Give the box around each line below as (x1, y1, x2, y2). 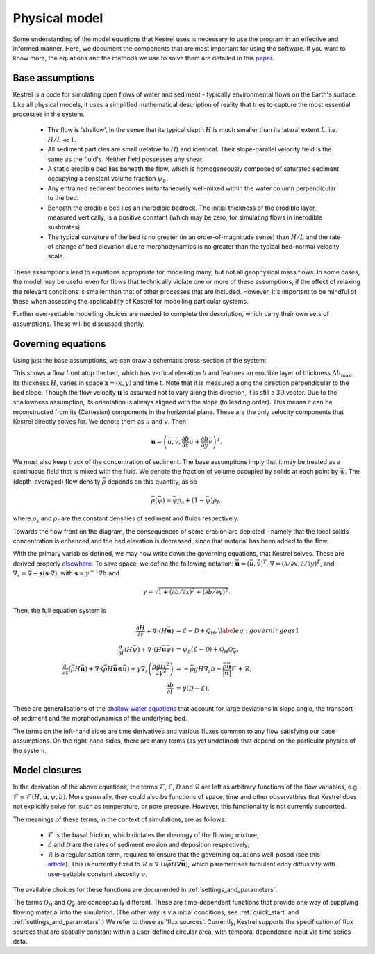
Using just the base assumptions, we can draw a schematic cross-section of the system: (12, 356, 267, 364)
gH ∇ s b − (193, 664, 222, 674)
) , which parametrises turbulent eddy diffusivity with (185, 860, 335, 869)
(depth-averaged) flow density (12, 477, 101, 486)
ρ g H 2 (151, 661, 169, 670)
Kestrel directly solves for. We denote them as (12, 418, 144, 426)
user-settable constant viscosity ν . (47, 869, 147, 878)
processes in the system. (12, 110, 85, 118)
